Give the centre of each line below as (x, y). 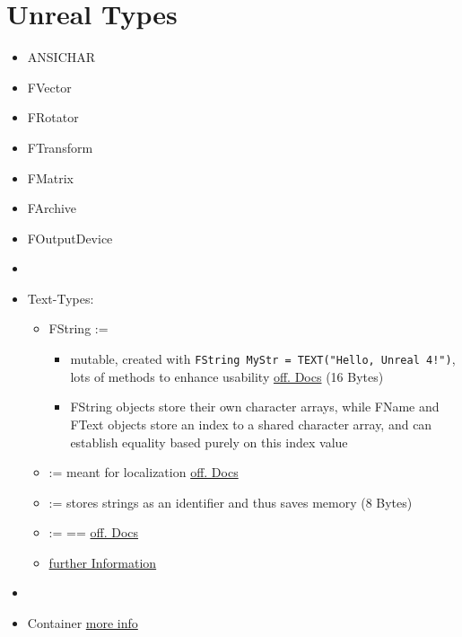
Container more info (83, 623)
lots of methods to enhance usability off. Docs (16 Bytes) (227, 376)
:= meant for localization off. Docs (144, 472)
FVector (49, 87)
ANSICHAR (61, 57)
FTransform (60, 147)
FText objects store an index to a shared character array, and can (251, 424)
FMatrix (50, 177)
